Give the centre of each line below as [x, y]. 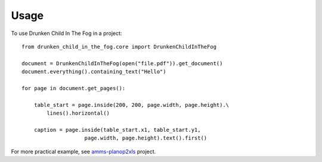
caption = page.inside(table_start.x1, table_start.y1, [117, 130]
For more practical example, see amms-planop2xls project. [83, 151]
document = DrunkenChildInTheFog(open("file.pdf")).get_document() [122, 63]
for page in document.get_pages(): [74, 88]
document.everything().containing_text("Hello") [94, 72]
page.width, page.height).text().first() [146, 138]
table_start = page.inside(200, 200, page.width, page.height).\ [131, 105]
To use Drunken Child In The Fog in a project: [66, 33]
